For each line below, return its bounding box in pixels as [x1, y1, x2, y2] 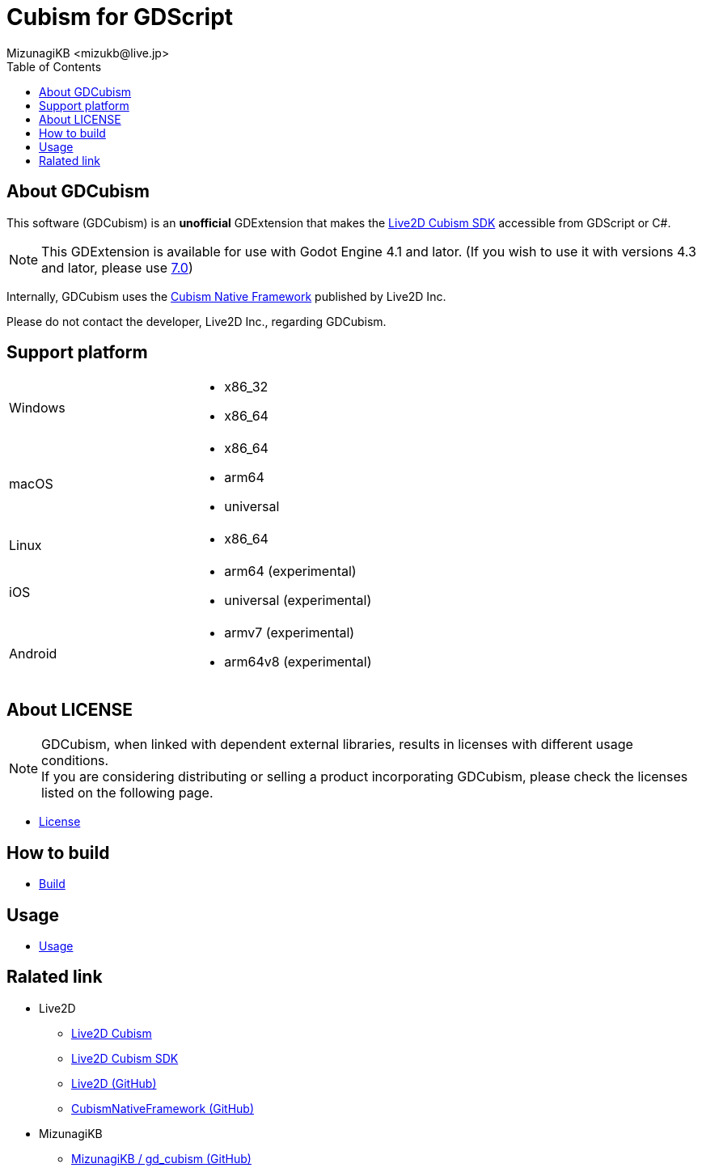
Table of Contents [6, 59, 102, 74]
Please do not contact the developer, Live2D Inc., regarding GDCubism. [6, 314, 387, 328]
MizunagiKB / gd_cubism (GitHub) [71, 1151, 252, 1166]
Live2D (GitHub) [71, 1076, 157, 1090]
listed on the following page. [41, 785, 214, 802]
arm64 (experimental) [224, 563, 357, 580]
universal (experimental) [224, 592, 372, 609]
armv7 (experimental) [224, 624, 355, 641]
